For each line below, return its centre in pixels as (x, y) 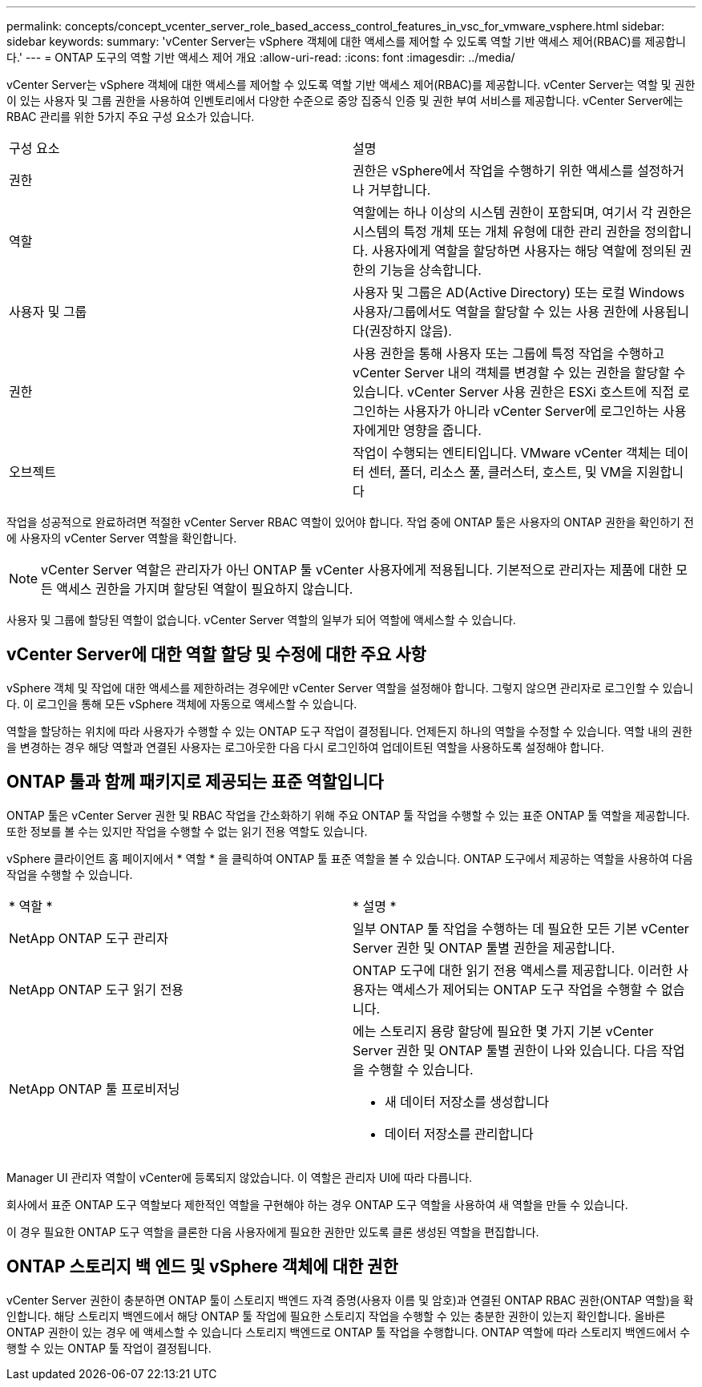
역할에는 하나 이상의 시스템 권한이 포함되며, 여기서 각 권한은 (522, 212)
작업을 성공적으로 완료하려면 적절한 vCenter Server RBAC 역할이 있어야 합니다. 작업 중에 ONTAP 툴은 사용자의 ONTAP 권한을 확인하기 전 (350, 522)
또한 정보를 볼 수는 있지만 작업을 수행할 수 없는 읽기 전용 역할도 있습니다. (187, 831)
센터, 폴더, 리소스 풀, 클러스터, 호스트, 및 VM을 (500, 472)
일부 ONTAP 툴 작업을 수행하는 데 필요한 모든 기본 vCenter (521, 928)
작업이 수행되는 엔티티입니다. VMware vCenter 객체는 (507, 453)
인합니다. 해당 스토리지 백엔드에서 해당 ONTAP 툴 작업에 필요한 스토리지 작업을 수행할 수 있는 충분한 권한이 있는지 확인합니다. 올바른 (336, 1316)
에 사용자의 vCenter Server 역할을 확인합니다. (122, 538)
